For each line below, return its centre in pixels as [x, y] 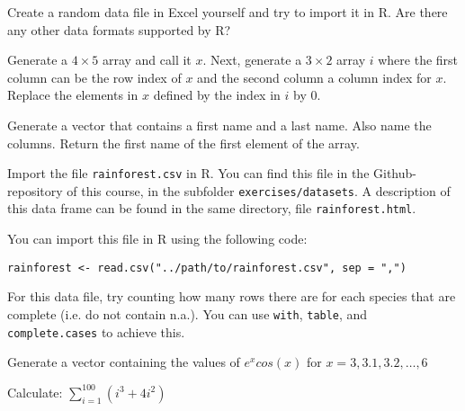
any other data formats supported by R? [119, 29]
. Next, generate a [252, 60]
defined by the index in [217, 95]
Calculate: [35, 392]
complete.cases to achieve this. [96, 331]
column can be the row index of [94, 77]
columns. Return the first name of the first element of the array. [183, 143]
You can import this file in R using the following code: [157, 239]
